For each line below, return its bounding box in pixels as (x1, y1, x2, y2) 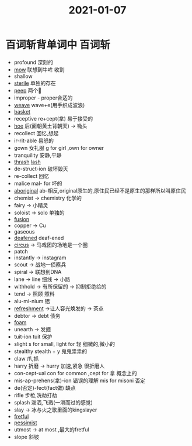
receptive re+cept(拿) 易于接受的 (13, 115, 93, 122)
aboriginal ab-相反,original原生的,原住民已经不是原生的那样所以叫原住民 (13, 187, 186, 194)
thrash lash (13, 158, 41, 165)
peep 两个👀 (13, 87, 42, 94)
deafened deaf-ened (13, 234, 64, 241)
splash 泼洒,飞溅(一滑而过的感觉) (13, 399, 93, 406)
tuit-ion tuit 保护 (13, 333, 53, 340)
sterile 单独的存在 (13, 80, 57, 87)
